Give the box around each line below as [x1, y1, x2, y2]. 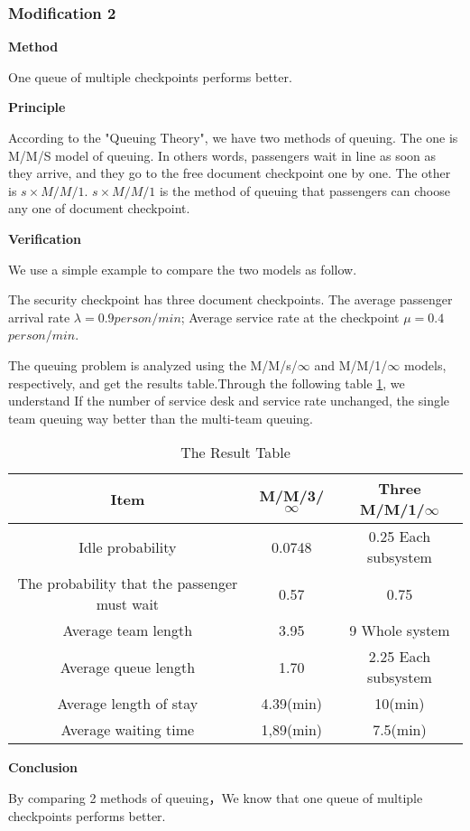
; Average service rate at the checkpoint [180, 307, 400, 326]
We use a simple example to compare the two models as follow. [8, 259, 357, 278]
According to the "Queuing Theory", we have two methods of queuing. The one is [8, 128, 458, 146]
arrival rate [8, 307, 70, 326]
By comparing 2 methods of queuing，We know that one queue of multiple [8, 788, 423, 807]
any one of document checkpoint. [8, 199, 190, 218]
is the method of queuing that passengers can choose [159, 181, 450, 200]
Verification [8, 229, 81, 247]
